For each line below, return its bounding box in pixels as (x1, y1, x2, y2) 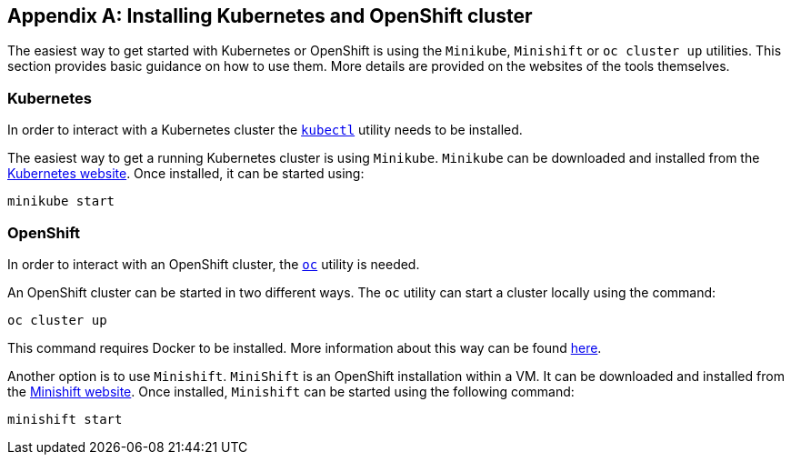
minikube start (7, 194, 115, 209)
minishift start (7, 411, 123, 427)
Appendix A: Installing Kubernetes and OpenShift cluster (7, 5, 533, 27)
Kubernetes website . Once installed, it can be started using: (7, 166, 365, 182)
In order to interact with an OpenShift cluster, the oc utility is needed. (7, 256, 420, 272)
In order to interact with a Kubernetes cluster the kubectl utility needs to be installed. (7, 122, 523, 138)
